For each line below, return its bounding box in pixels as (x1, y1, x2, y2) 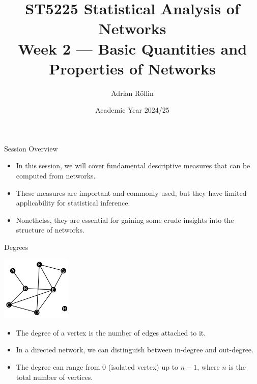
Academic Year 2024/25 (95, 105, 169, 115)
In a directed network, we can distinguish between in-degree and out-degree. (16, 344, 253, 355)
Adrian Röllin (111, 87, 154, 98)
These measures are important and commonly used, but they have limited (16, 187, 247, 198)
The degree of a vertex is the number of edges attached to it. (16, 327, 206, 338)
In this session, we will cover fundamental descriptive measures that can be (16, 160, 250, 171)
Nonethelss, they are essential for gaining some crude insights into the (16, 214, 234, 225)
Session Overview (4, 143, 58, 153)
